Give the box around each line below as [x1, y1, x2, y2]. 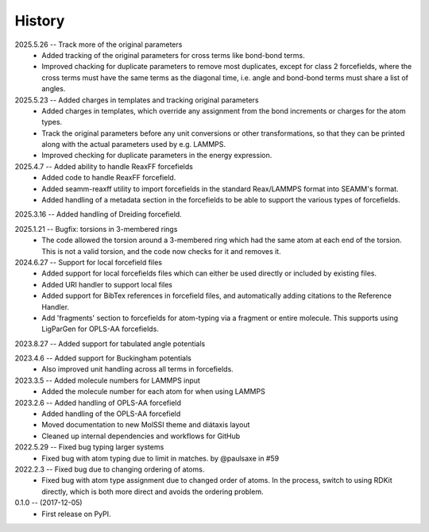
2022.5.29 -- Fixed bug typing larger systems [14, 442, 164, 452]
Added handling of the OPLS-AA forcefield [41, 409, 181, 418]
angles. [41, 84, 66, 94]
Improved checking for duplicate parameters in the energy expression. [41, 151, 272, 160]
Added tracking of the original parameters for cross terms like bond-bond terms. [41, 50, 305, 60]
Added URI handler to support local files [41, 279, 172, 289]
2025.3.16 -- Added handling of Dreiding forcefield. [14, 210, 182, 219]
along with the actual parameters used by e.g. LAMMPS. [41, 140, 226, 149]
